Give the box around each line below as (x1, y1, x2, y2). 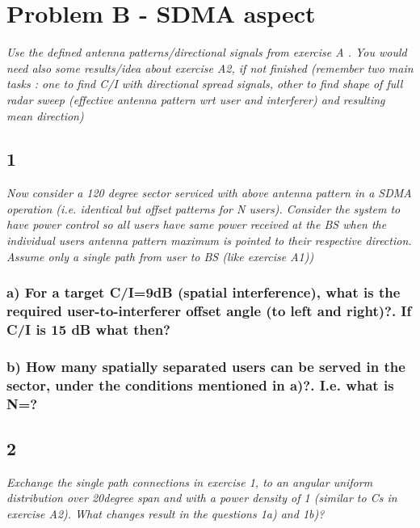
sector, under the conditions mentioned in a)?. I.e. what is (6, 374, 394, 395)
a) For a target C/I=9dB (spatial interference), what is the (6, 282, 401, 302)
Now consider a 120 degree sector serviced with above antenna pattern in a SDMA (6, 184, 412, 201)
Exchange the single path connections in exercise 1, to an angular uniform (6, 473, 373, 490)
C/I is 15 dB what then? (6, 319, 170, 340)
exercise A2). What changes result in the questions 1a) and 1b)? (6, 505, 325, 522)
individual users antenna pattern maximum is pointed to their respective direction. (6, 232, 412, 249)
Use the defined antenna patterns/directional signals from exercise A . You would (6, 44, 407, 61)
